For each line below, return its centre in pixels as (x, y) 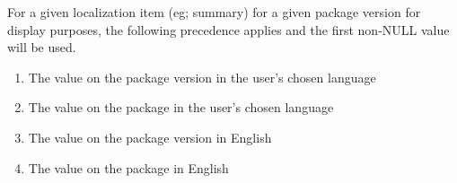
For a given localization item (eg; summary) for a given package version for (214, 12)
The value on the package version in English (150, 137)
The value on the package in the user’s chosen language (181, 107)
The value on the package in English (128, 167)
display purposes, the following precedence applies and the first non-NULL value (228, 29)
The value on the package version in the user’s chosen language (202, 77)
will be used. (42, 47)
